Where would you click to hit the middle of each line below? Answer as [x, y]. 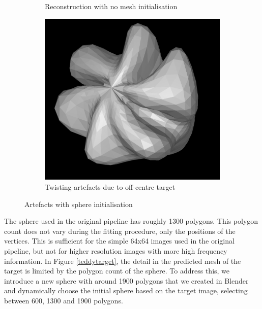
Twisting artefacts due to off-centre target [110, 186]
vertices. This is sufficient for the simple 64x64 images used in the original [119, 241]
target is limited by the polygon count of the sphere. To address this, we [117, 271]
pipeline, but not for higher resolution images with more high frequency [116, 250]
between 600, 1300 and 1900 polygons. [64, 300]
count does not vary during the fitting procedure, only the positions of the [120, 231]
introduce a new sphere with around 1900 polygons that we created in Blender [126, 280]
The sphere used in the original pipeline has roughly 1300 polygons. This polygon [131, 221]
